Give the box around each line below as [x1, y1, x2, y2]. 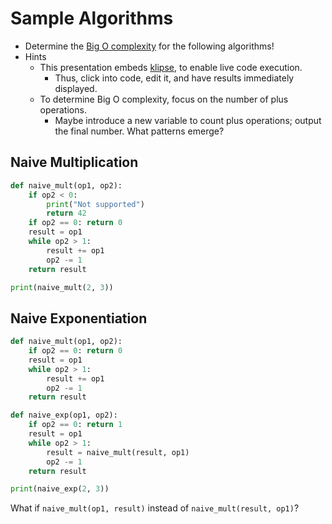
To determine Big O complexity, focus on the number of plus [39, 93, 289, 105]
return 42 [46, 208, 87, 219]
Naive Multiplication [10, 154, 139, 171]
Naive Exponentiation [10, 310, 148, 327]
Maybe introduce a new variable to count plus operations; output [54, 114, 322, 126]
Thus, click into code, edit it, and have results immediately [54, 72, 295, 84]
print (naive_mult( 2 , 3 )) [10, 282, 114, 292]
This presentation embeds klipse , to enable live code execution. [39, 61, 303, 73]
